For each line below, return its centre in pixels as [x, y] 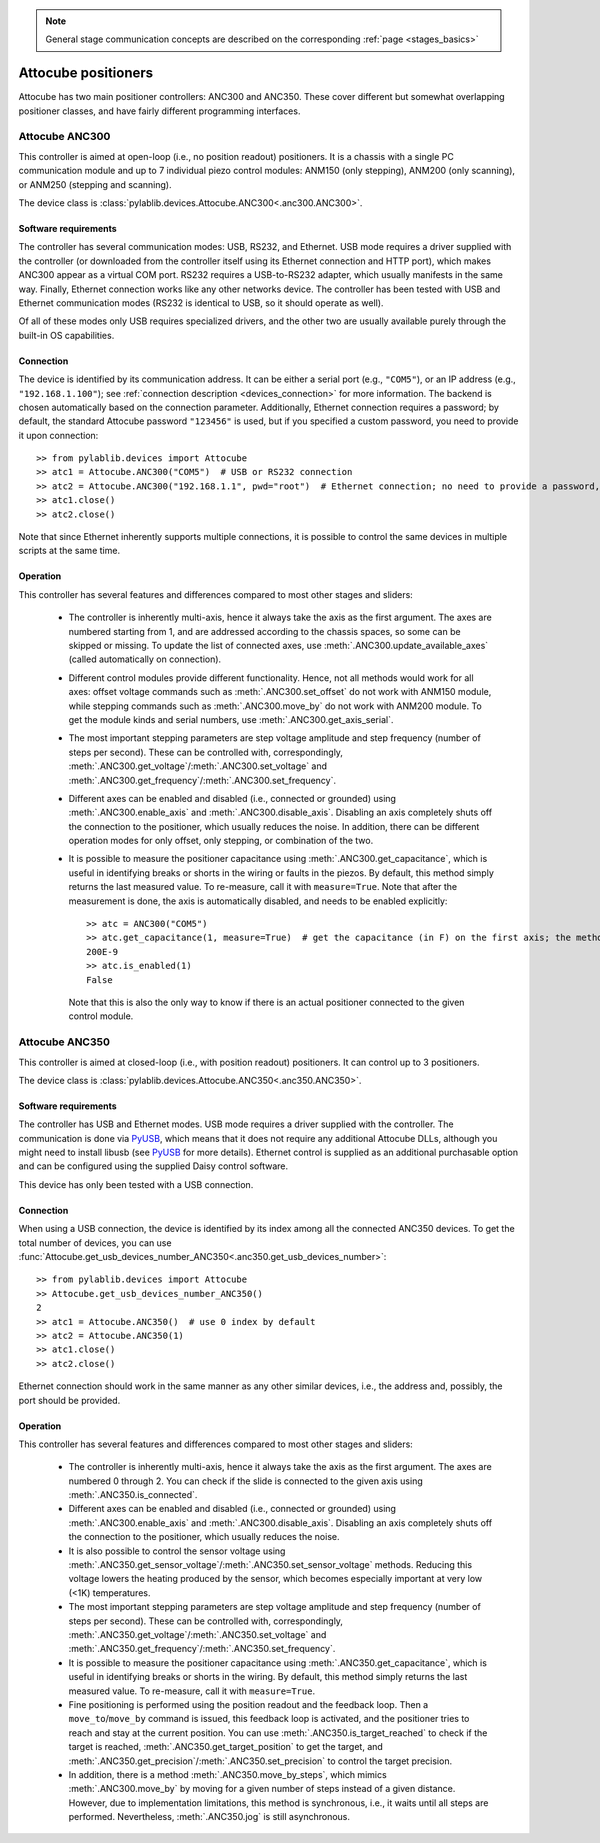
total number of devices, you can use [95, 1242]
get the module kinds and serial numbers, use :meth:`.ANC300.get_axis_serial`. [231, 719]
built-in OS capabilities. [66, 335]
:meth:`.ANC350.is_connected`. [133, 1495]
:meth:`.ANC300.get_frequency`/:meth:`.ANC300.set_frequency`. [202, 780]
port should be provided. [69, 1400]
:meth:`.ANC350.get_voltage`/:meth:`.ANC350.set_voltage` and [197, 1634]
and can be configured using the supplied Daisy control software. [153, 1166]
